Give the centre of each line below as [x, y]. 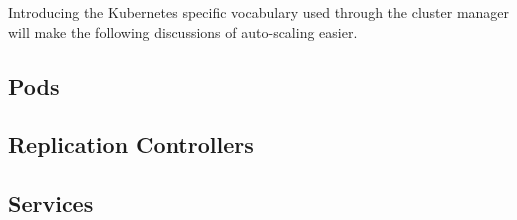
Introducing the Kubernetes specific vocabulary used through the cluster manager [259, 12]
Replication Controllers [131, 144]
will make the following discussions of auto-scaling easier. [183, 31]
